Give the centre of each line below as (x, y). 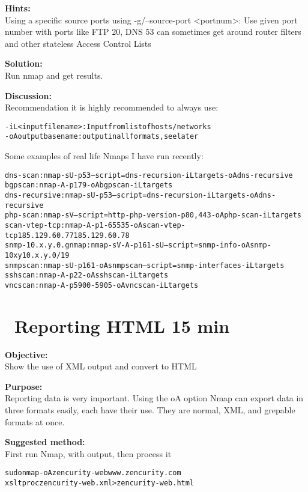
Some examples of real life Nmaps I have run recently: (104, 156)
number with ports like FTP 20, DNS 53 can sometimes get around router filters (153, 32)
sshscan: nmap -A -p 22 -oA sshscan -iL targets (87, 275)
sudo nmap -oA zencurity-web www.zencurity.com (93, 473)
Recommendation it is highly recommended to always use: (112, 107)
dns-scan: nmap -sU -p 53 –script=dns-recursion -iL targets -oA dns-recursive (149, 175)
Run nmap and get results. (54, 75)
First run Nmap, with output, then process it (88, 453)
